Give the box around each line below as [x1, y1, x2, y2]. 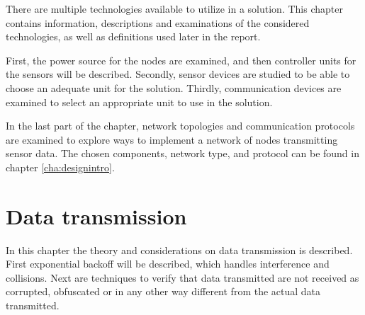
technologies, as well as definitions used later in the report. [6, 29, 261, 44]
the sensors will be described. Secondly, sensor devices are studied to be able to [6, 67, 350, 81]
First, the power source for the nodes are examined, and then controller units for [6, 52, 356, 67]
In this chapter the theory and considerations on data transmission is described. [6, 242, 353, 257]
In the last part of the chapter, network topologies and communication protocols [6, 118, 355, 133]
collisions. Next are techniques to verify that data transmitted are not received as [6, 270, 359, 285]
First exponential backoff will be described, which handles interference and [6, 256, 330, 271]
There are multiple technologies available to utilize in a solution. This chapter [6, 1, 343, 16]
